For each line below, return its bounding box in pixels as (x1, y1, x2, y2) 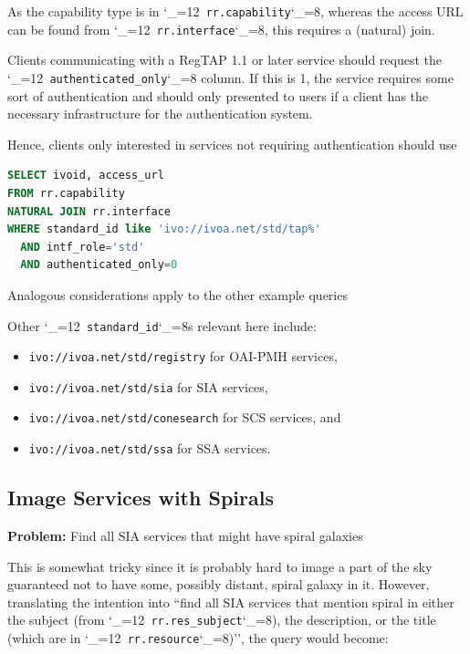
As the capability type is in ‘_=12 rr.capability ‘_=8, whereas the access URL (7, 2, 464, 20)
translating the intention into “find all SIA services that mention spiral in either (7, 592, 454, 611)
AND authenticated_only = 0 (20, 258, 178, 272)
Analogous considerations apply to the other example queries (7, 285, 348, 304)
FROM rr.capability (7, 186, 125, 200)
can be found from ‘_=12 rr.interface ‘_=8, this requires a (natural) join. (7, 19, 435, 38)
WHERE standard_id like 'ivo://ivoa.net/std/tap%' (7, 223, 321, 236)
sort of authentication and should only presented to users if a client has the (7, 86, 429, 105)
